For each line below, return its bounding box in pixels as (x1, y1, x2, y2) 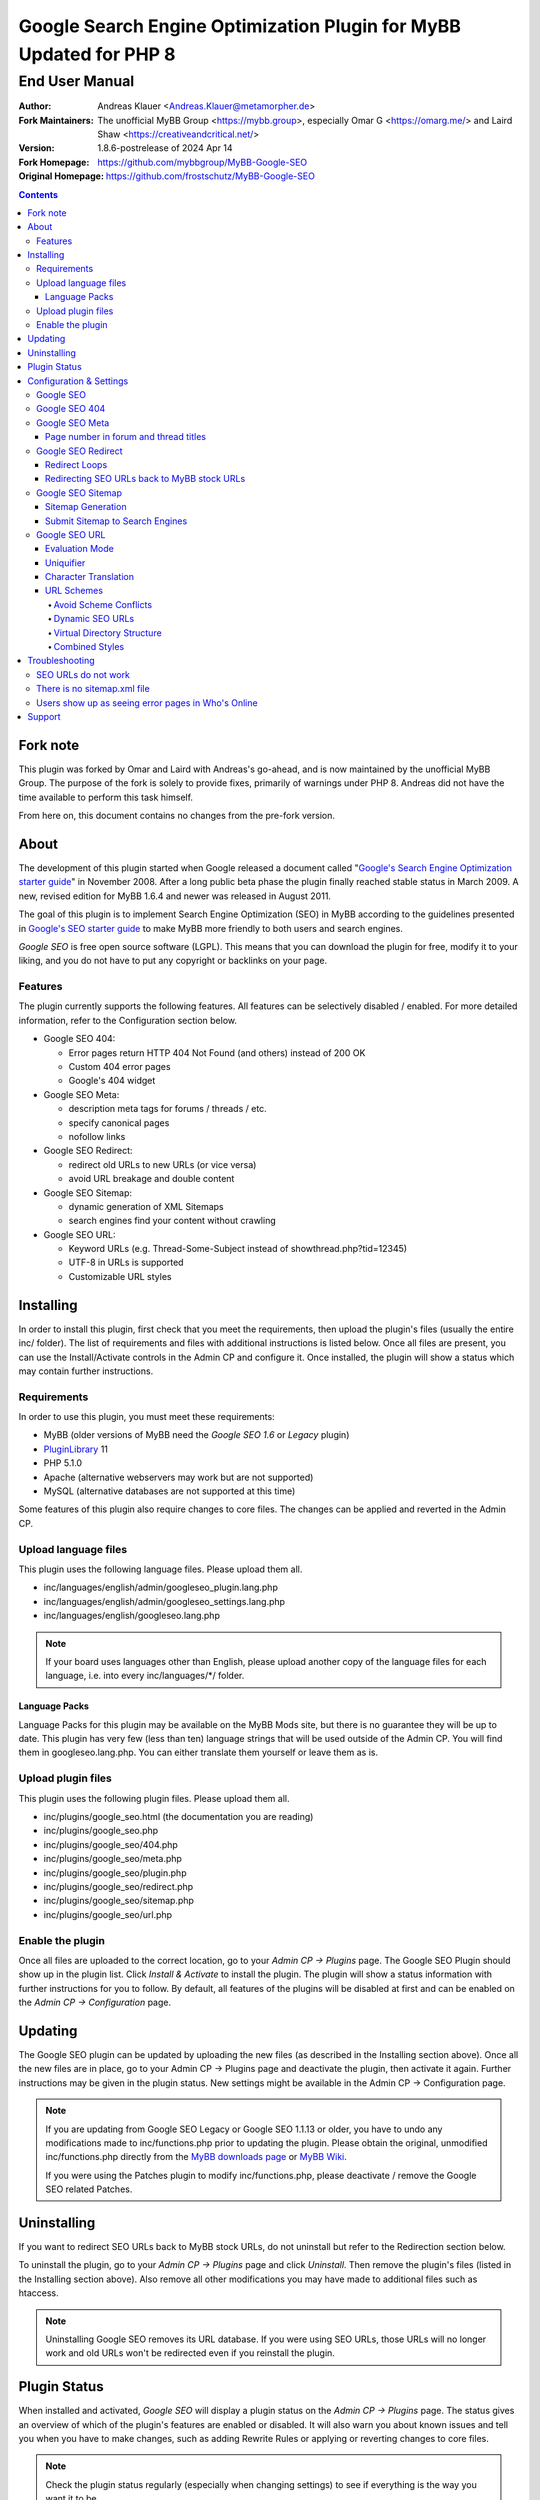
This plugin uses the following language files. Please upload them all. (18, 1563, 303, 1575)
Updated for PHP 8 (18, 43, 176, 65)
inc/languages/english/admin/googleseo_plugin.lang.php (43, 1581, 279, 1594)
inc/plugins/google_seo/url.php (43, 1908, 173, 1920)
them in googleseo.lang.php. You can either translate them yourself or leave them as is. (18, 1746, 379, 1759)
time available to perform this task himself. (18, 791, 194, 803)
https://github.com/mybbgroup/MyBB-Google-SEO (97, 156, 308, 168)
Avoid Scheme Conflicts (53, 598, 153, 610)
